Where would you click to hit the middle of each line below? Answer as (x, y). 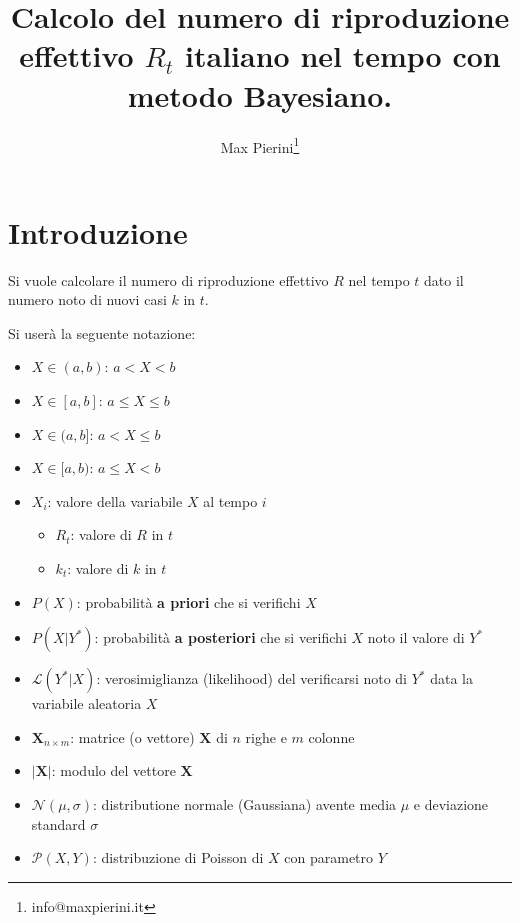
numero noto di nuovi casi (87, 299)
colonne (331, 736)
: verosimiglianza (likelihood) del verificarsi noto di (252, 678)
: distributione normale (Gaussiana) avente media (245, 804)
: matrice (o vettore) (132, 736)
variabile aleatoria (86, 703)
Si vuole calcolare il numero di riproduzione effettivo (168, 279)
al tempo (230, 500)
